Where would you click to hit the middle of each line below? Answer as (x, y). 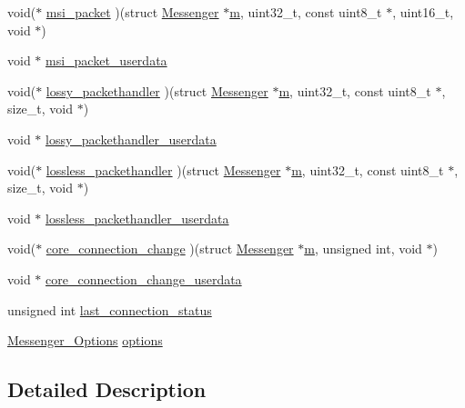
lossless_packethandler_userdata (137, 218)
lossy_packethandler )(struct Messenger (157, 90)
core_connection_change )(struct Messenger (170, 249)
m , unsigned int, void (363, 249)
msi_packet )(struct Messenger (132, 12)
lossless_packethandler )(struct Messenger (163, 169)
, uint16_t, (423, 12)
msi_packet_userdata (106, 60)
